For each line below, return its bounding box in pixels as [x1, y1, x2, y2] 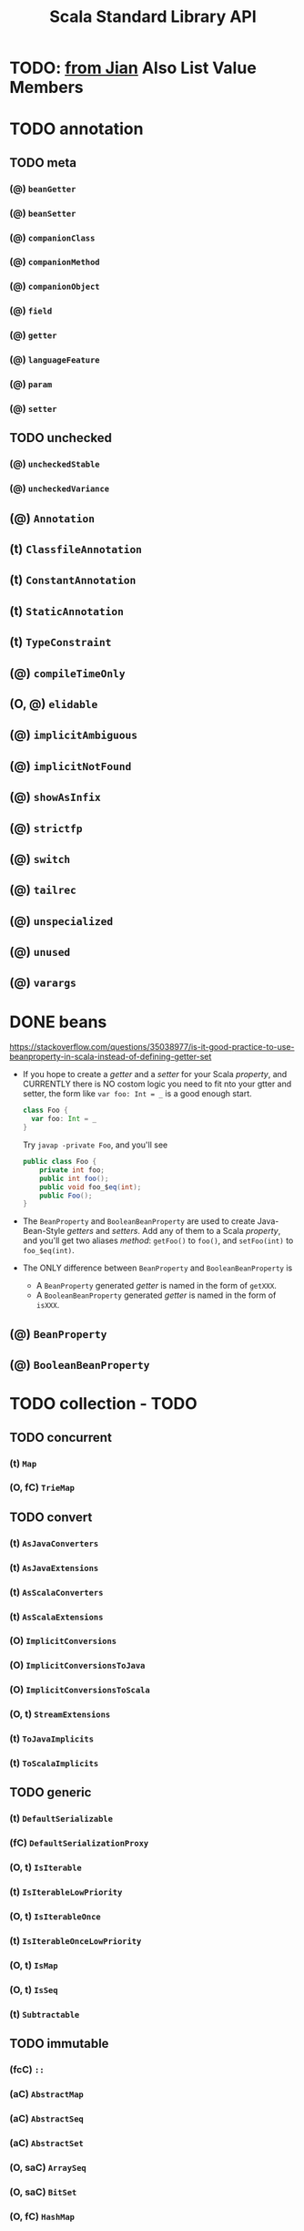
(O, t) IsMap [9, 1959, 58, 1971]
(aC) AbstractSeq [9, 2112, 84, 2124]
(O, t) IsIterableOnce [9, 1910, 102, 1923]
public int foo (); [39, 1174, 109, 1183]
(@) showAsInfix [9, 789, 102, 805]
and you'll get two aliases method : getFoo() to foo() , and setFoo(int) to [22, 1235, 294, 1246]
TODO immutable [9, 2036, 109, 2051]
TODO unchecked [9, 430, 112, 446]
